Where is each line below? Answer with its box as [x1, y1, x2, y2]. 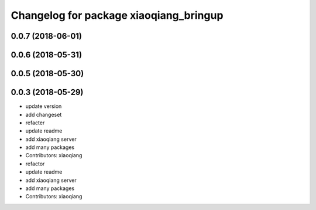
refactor [25, 160, 45, 167]
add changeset [25, 111, 62, 118]
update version [25, 103, 62, 110]
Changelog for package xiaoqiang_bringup [11, 9, 224, 22]
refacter [25, 119, 45, 126]
